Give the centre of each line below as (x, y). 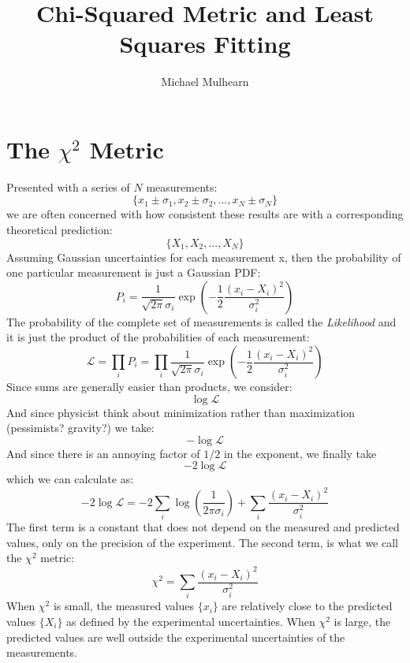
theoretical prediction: (60, 230)
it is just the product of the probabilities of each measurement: (158, 337)
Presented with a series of (68, 186)
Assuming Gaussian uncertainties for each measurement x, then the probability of (204, 257)
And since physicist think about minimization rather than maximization (181, 412)
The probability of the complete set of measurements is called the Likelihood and (201, 321)
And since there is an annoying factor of (103, 453)
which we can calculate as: (70, 479)
